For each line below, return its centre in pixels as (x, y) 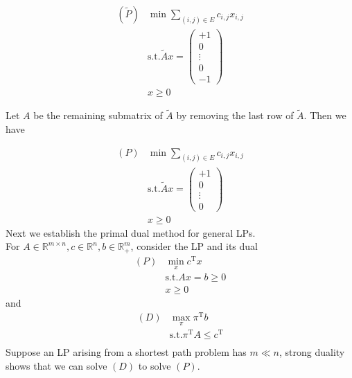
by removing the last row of (235, 115)
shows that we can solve (56, 365)
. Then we (325, 115)
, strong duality (312, 352)
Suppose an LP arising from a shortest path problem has (126, 352)
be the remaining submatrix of (98, 115)
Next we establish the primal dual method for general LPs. (131, 232)
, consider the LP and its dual (194, 246)
